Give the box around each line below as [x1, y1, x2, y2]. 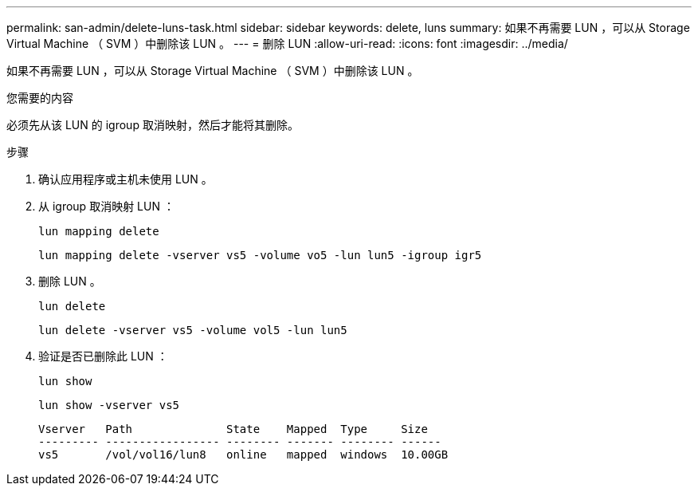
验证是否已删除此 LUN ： [38, 349, 168, 363]
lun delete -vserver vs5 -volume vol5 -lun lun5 [38, 324, 347, 337]
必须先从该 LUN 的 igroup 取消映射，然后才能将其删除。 [6, 118, 299, 132]
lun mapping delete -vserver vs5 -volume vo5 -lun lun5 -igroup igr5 [38, 249, 482, 262]
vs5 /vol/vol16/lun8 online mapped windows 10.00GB [38, 448, 449, 461]
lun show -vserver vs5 [38, 399, 180, 411]
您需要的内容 [6, 91, 73, 104]
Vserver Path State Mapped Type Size [38, 423, 428, 435]
